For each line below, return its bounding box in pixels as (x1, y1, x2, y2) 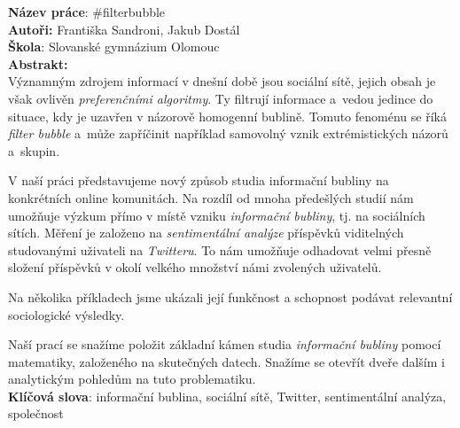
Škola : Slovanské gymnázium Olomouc (8, 37, 220, 56)
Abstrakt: (8, 54, 68, 73)
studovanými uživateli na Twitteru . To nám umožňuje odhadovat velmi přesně (8, 240, 432, 259)
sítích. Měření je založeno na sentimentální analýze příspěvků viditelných (8, 223, 404, 242)
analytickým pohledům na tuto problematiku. (8, 370, 256, 388)
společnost (8, 404, 64, 423)
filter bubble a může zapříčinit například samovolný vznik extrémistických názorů (8, 124, 448, 143)
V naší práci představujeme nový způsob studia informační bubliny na (8, 171, 389, 190)
